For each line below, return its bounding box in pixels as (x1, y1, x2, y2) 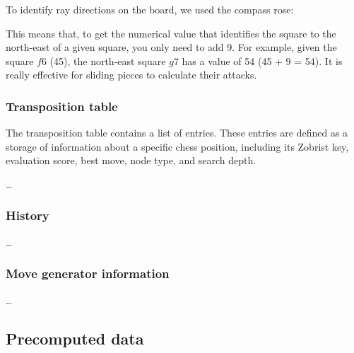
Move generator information (6, 265, 170, 282)
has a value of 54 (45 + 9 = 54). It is (182, 53, 343, 68)
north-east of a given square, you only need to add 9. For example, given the (6, 40, 337, 54)
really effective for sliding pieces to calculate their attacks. (6, 67, 257, 82)
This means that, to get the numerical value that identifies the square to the (6, 25, 336, 40)
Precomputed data (6, 327, 144, 349)
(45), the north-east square (49, 53, 166, 68)
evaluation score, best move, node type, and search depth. (6, 153, 256, 168)
